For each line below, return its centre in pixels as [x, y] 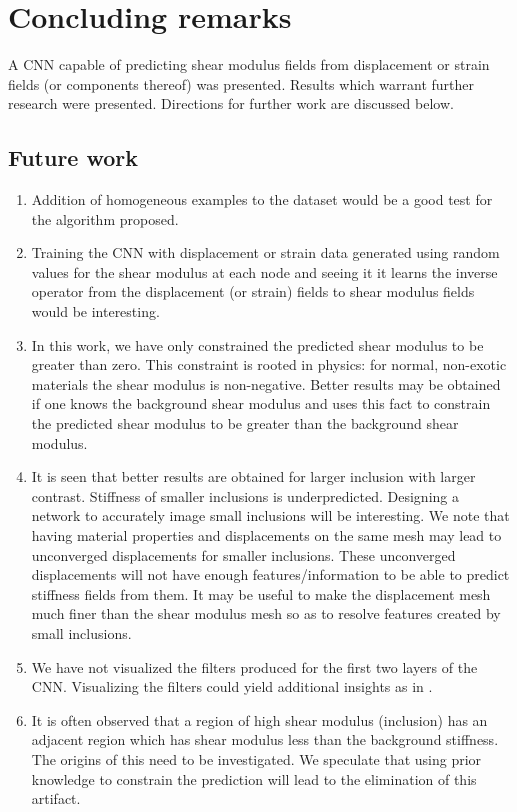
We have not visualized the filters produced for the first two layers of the [254, 666]
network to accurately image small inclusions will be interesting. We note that [270, 515]
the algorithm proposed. [105, 218]
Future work [73, 157]
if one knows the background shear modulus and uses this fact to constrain [261, 403]
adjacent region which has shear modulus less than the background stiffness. [265, 739]
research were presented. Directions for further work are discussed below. [231, 103]
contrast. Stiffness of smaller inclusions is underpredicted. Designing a [245, 495]
